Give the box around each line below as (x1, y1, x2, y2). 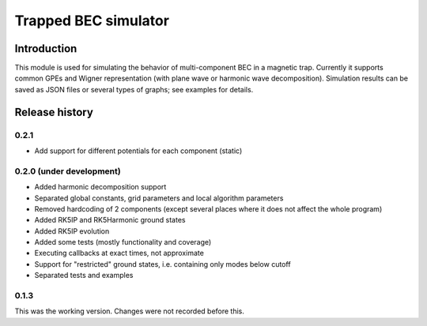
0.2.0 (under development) (14, 166, 122, 177)
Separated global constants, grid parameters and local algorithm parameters (34, 193, 284, 203)
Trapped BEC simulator (14, 12, 170, 29)
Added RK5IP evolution (34, 226, 110, 236)
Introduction (14, 42, 77, 55)
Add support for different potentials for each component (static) (34, 146, 243, 156)
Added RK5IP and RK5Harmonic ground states (34, 215, 186, 225)
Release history (14, 105, 94, 118)
